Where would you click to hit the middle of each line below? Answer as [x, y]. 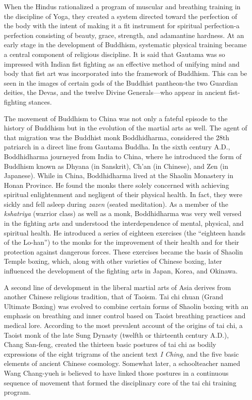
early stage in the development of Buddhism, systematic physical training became [125, 45]
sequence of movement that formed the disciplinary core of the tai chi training [120, 382]
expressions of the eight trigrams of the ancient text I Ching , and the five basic [121, 354]
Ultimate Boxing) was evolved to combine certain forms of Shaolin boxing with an [126, 306]
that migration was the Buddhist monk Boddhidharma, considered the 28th [117, 137]
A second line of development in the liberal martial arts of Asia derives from [118, 287]
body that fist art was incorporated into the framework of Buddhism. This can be [126, 73]
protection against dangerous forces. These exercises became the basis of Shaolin [124, 251]
